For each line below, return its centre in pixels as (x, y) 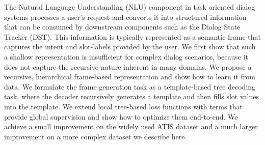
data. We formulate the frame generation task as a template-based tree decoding (130, 86)
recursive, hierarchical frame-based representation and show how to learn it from (130, 77)
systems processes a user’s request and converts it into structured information (125, 17)
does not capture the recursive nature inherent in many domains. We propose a (128, 66)
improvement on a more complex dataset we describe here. (96, 136)
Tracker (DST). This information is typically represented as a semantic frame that (133, 36)
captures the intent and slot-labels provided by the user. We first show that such (130, 47)
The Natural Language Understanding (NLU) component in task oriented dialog (130, 7)
